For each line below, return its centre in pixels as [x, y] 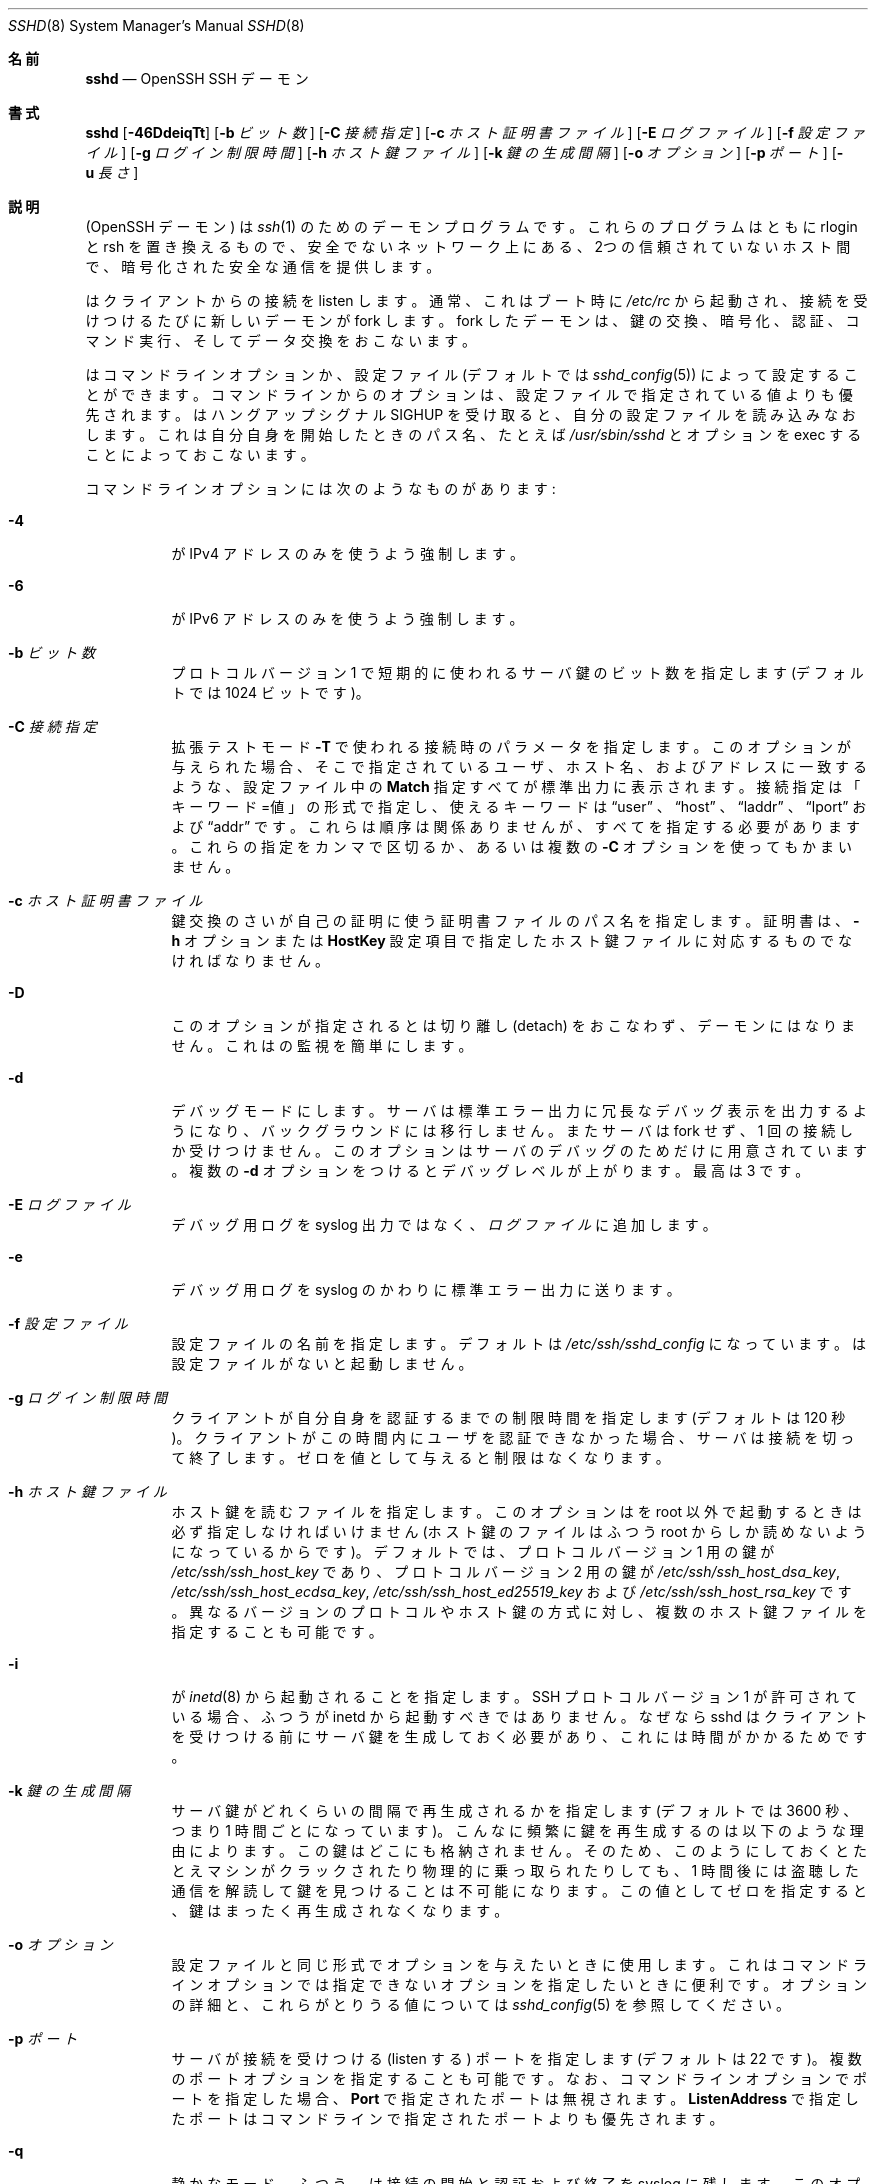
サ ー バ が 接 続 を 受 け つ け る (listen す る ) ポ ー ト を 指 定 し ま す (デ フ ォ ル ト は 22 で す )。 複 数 [516, 2058]
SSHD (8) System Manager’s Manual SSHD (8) [156, 25]
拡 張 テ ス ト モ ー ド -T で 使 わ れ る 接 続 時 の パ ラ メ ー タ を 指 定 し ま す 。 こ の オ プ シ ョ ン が [511, 746]
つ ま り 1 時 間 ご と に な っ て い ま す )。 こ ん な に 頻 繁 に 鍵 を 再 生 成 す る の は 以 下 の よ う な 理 [517, 1830]
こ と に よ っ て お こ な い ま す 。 [200, 454]
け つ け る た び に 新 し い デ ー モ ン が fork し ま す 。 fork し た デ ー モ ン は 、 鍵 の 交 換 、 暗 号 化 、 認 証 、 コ [472, 320]
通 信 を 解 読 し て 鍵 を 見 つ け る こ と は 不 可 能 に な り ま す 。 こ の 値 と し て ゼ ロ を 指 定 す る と [519, 1890]
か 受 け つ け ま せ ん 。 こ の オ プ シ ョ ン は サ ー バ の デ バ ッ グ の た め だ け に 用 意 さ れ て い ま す [519, 1150]
